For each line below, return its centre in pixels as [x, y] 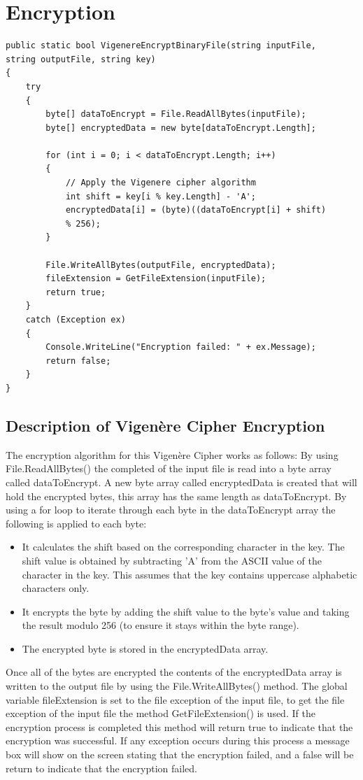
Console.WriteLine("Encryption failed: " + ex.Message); [181, 347]
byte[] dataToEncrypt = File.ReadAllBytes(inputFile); [176, 114]
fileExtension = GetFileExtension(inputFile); [156, 279]
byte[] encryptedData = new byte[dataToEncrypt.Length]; [181, 128]
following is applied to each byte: [76, 523]
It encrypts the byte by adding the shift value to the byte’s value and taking [186, 611]
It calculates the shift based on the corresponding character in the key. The [183, 547]
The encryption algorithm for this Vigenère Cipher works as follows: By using [172, 454]
